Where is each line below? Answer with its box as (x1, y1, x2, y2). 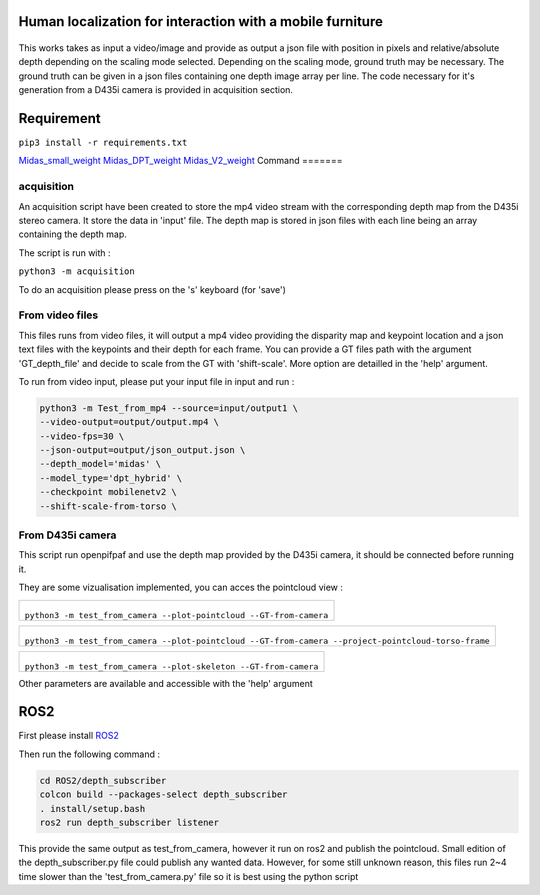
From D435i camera (18, 528, 117, 542)
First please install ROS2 (18, 730, 119, 742)
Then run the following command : (18, 748, 160, 760)
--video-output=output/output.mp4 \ (39, 416, 220, 428)
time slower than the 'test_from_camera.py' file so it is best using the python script (18, 870, 359, 882)
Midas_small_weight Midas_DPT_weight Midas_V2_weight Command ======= (18, 155, 344, 167)
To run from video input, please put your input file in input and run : (18, 375, 295, 387)
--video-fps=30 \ (39, 430, 125, 442)
